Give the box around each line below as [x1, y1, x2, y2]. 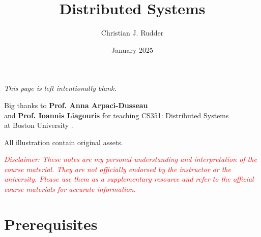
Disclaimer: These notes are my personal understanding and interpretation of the [4, 154, 257, 164]
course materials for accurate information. [4, 184, 136, 194]
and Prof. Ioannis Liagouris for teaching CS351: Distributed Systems [4, 110, 229, 120]
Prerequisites [4, 213, 98, 234]
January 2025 [111, 44, 153, 55]
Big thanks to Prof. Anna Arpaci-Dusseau [4, 99, 148, 110]
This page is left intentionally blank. [4, 83, 117, 93]
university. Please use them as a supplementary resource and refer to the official [4, 174, 254, 184]
